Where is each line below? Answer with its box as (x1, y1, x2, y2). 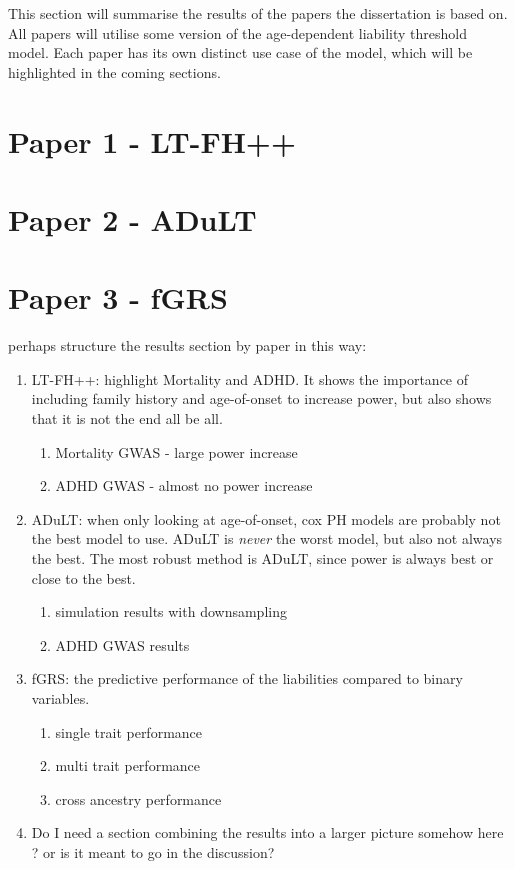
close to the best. (31, 567, 136, 588)
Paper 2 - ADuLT (8, 198, 257, 239)
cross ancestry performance (55, 788, 222, 809)
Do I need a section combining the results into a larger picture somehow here (31, 822, 504, 843)
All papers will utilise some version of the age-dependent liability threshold (8, 22, 468, 43)
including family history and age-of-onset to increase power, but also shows (31, 388, 492, 409)
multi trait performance (55, 755, 201, 776)
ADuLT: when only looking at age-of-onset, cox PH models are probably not (31, 508, 501, 529)
